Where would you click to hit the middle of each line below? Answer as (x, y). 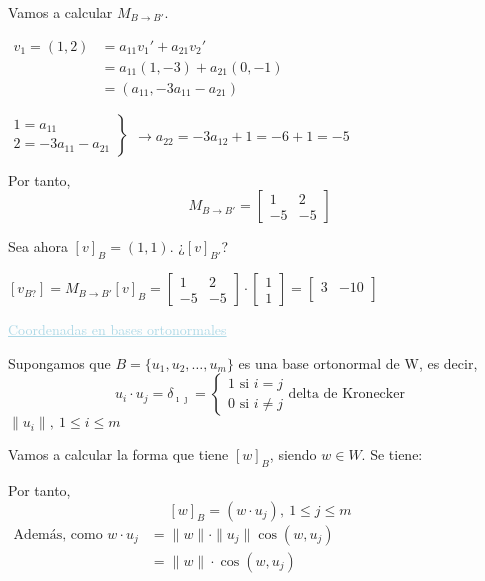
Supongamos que (59, 362)
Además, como (58, 534)
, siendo (293, 454)
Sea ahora (38, 246)
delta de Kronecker (346, 394)
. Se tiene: (392, 454)
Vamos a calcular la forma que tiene (118, 454)
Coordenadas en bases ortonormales (117, 329)
